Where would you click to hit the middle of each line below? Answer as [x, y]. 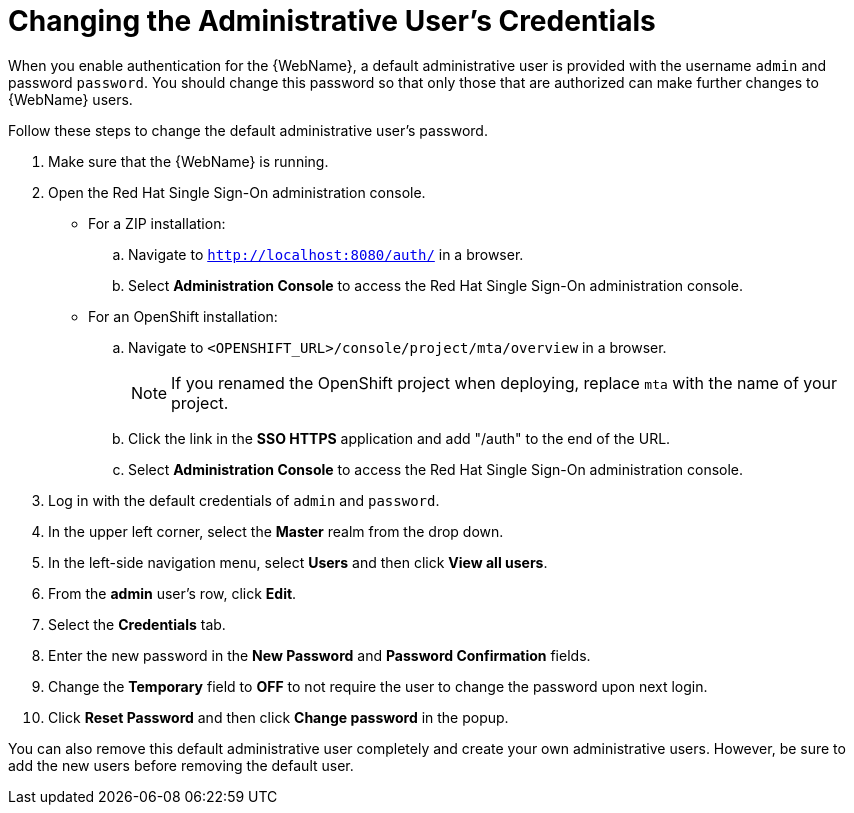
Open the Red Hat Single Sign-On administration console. [237, 192]
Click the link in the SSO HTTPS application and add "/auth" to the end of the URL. [399, 438]
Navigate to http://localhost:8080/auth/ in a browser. [326, 254]
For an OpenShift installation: [183, 316]
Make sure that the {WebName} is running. [188, 161]
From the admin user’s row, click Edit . [172, 593]
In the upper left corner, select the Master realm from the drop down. [276, 531]
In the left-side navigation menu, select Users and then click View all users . [298, 562]
